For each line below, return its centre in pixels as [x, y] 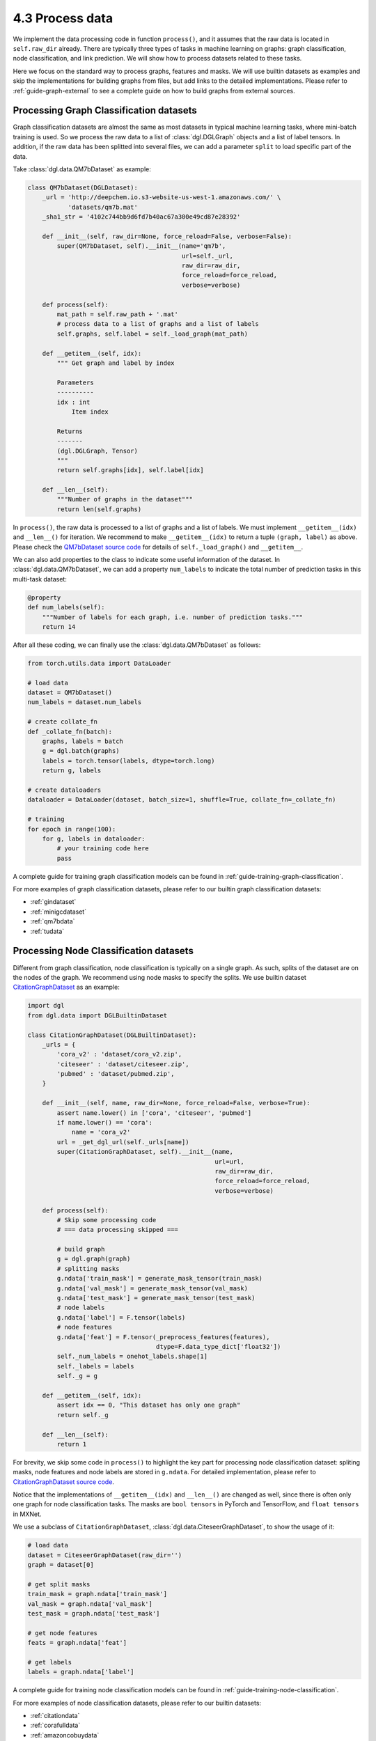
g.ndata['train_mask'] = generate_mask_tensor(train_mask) [160, 1279]
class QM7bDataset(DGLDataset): [83, 187]
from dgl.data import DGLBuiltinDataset [97, 1015]
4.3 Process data [63, 18]
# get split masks [59, 1584]
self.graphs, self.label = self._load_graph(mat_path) [152, 334]
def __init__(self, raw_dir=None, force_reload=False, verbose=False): [167, 236]
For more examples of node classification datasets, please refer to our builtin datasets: [137, 1703]
